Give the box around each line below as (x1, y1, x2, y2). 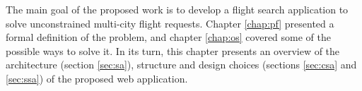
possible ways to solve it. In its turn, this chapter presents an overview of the (6, 43, 340, 58)
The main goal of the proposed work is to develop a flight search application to (6, 2, 349, 16)
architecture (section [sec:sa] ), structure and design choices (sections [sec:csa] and (6, 57, 357, 72)
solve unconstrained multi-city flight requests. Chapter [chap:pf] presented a (6, 16, 334, 30)
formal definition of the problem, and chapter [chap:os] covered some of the (6, 30, 332, 44)
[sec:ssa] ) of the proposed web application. (6, 71, 188, 85)
